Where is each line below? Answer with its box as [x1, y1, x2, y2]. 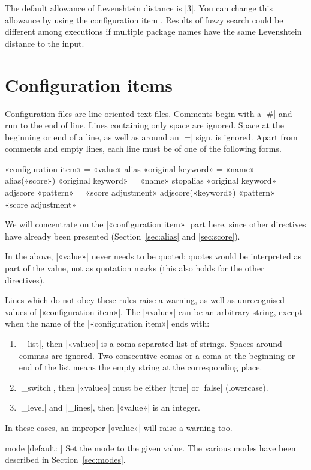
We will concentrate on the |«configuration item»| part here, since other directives [5, 218, 306, 230]
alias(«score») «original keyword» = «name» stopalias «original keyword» [5, 174, 277, 187]
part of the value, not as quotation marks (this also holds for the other [5, 262, 264, 274]
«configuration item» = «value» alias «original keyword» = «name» [5, 162, 255, 175]
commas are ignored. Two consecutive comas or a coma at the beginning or [19, 349, 295, 361]
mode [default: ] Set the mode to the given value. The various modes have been [5, 441, 296, 454]
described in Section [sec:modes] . [5, 453, 126, 466]
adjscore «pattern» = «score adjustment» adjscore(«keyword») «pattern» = [5, 186, 285, 199]
